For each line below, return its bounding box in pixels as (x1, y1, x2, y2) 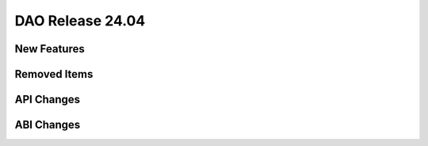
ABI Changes (14, 118, 81, 132)
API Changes (14, 93, 81, 106)
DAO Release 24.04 (14, 12, 146, 29)
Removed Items (14, 67, 94, 81)
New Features (14, 42, 85, 56)
